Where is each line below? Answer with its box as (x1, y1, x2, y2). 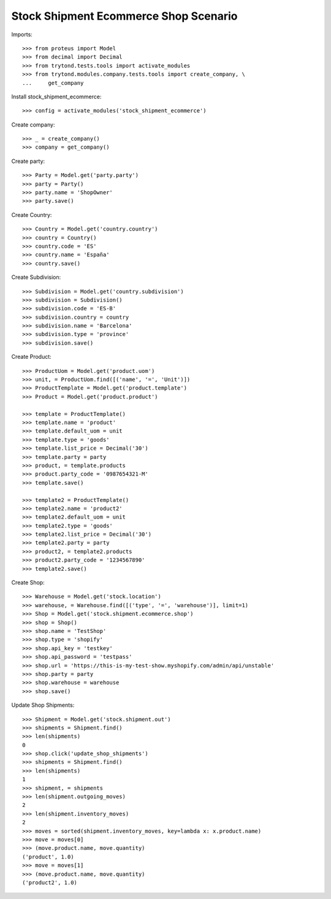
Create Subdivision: (11, 273, 61, 281)
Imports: (11, 31, 33, 38)
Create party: (11, 157, 45, 165)
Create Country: (11, 211, 52, 218)
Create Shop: (11, 579, 45, 586)
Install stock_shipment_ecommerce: (11, 93, 102, 100)
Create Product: (11, 353, 51, 361)
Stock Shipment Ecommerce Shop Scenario (11, 9, 238, 23)
